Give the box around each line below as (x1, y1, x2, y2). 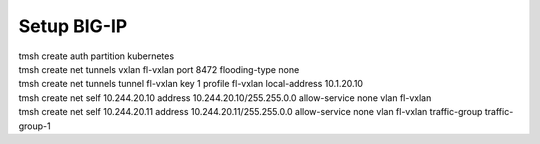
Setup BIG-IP (18, 15, 128, 37)
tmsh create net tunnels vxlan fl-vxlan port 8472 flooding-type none (18, 63, 300, 75)
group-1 (18, 120, 52, 132)
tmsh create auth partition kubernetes (18, 50, 175, 62)
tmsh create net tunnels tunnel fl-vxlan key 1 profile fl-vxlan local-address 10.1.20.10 (18, 78, 364, 90)
